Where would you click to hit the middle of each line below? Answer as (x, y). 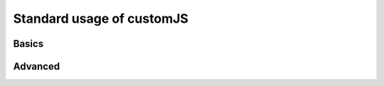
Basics (28, 44)
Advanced (37, 66)
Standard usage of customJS (101, 18)
